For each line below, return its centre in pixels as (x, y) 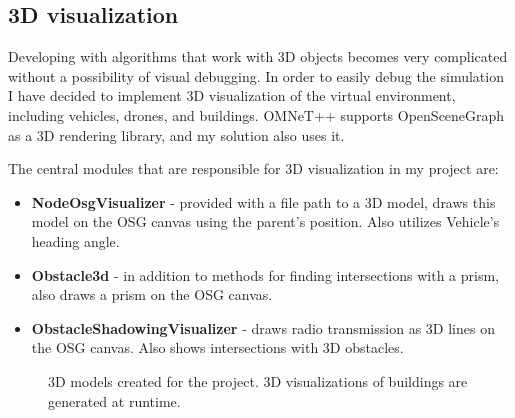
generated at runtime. (114, 400)
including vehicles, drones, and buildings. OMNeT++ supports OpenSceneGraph (256, 114)
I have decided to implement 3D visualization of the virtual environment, (232, 95)
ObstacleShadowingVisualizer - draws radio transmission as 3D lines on (263, 327)
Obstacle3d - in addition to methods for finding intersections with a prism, (265, 274)
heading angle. (75, 240)
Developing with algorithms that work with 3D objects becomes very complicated (258, 56)
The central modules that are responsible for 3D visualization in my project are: (253, 168)
